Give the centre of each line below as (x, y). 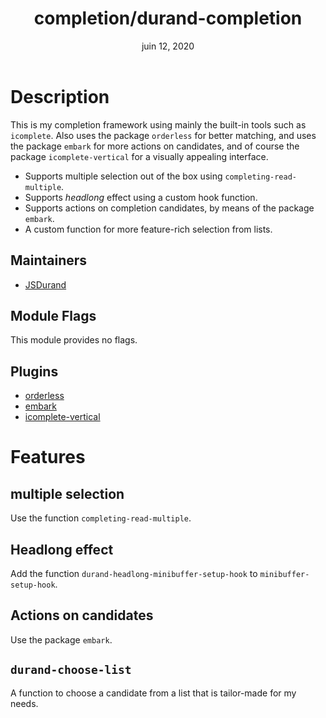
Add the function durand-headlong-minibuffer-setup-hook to (134, 573)
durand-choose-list (71, 670)
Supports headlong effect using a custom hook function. (141, 197)
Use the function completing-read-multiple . (101, 518)
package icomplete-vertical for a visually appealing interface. (139, 156)
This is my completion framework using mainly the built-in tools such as (158, 124)
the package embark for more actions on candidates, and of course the (155, 146)
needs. (24, 703)
